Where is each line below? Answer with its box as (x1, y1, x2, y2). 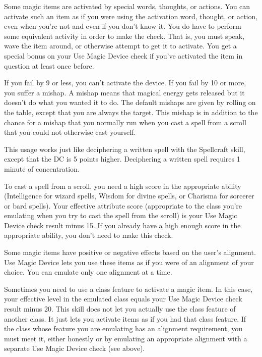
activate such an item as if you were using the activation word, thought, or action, (4, 11, 258, 21)
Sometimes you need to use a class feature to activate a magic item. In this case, (4, 283, 253, 294)
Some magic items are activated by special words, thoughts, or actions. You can (4, 1, 250, 11)
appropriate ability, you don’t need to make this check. (4, 230, 173, 240)
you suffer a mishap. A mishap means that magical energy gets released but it (4, 87, 245, 97)
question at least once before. (4, 60, 94, 71)
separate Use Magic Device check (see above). (4, 343, 145, 353)
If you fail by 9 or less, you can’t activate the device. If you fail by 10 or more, (4, 77, 246, 88)
